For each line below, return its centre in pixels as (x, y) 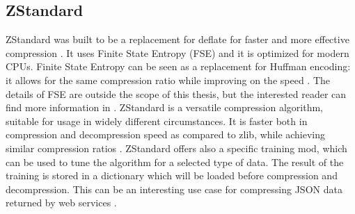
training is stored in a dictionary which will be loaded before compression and (172, 175)
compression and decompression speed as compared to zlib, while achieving (166, 134)
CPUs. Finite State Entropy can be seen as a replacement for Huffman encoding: (178, 66)
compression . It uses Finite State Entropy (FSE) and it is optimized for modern (177, 52)
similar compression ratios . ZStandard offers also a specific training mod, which (176, 148)
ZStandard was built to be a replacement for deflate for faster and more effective (177, 39)
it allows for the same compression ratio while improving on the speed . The (168, 80)
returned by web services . (61, 203)
